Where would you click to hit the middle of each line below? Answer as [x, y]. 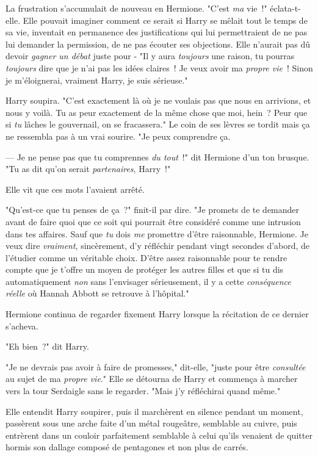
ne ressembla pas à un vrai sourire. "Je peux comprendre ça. [118, 136]
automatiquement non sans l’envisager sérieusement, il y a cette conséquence [148, 281]
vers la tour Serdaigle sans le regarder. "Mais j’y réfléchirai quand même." [143, 391]
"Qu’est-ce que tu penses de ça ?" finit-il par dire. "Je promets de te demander [153, 210]
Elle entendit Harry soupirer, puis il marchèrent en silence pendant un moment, [154, 411]
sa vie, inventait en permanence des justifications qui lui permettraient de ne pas [157, 32]
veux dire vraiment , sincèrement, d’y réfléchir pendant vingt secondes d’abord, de [158, 246]
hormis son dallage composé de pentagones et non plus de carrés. [127, 447]
